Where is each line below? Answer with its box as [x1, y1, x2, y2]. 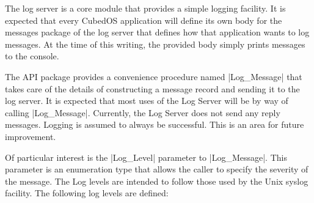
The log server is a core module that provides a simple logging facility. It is [5, 2, 286, 14]
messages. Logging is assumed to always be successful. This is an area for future [5, 118, 304, 131]
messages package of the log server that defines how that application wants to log [5, 26, 310, 39]
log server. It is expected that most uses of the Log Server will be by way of [5, 94, 288, 107]
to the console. [5, 50, 59, 62]
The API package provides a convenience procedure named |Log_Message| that [5, 70, 302, 83]
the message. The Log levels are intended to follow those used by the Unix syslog [5, 174, 309, 187]
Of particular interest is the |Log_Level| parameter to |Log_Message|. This [5, 150, 287, 163]
